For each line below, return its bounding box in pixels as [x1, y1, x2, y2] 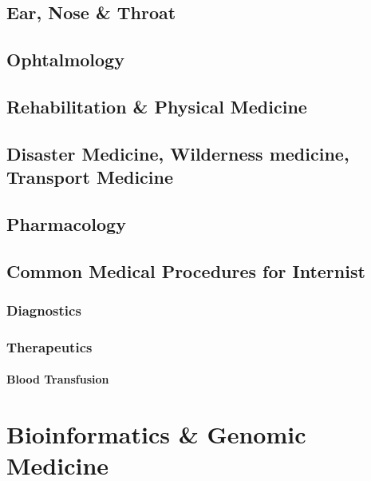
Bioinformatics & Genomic [6, 418, 306, 451]
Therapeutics [6, 336, 93, 356]
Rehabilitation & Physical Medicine [6, 93, 307, 118]
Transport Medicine [6, 165, 174, 189]
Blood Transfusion [6, 371, 109, 388]
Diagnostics [6, 300, 81, 320]
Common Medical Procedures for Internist [6, 258, 365, 283]
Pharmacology [6, 211, 126, 236]
